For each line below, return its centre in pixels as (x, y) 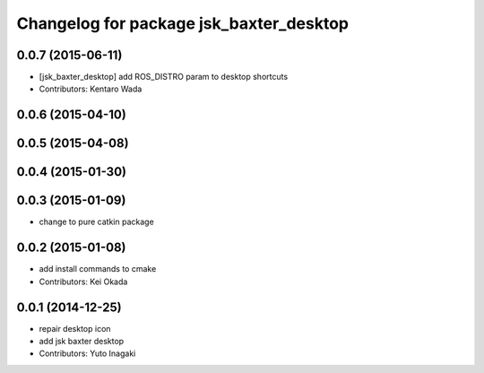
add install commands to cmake (98, 269)
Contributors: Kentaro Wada (91, 89)
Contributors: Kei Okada (83, 282)
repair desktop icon (75, 328)
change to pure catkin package (96, 222)
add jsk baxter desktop (82, 341)
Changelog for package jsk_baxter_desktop (183, 23)
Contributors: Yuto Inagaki (87, 353)
